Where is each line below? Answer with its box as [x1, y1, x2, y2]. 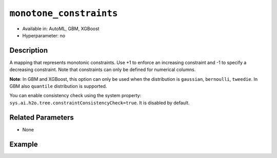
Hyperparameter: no [22, 32, 66, 38]
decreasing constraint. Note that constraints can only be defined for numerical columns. [9, 66, 196, 73]
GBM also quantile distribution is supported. [9, 83, 107, 89]
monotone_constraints [9, 8, 118, 19]
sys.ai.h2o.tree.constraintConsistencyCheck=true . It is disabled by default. [9, 100, 190, 106]
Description [9, 46, 48, 55]
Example [9, 140, 38, 148]
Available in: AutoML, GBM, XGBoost [22, 26, 100, 32]
